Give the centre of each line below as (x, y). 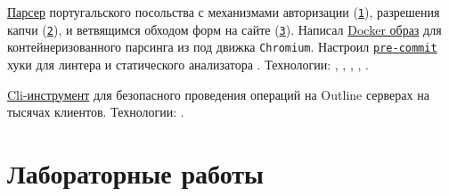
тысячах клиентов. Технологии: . (96, 112)
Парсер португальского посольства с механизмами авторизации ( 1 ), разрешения (224, 12)
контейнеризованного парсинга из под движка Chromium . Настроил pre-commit (222, 47)
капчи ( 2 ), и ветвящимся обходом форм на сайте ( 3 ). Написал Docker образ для (224, 29)
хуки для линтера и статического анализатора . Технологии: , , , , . (188, 64)
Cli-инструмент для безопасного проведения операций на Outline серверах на (218, 94)
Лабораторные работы (135, 172)
